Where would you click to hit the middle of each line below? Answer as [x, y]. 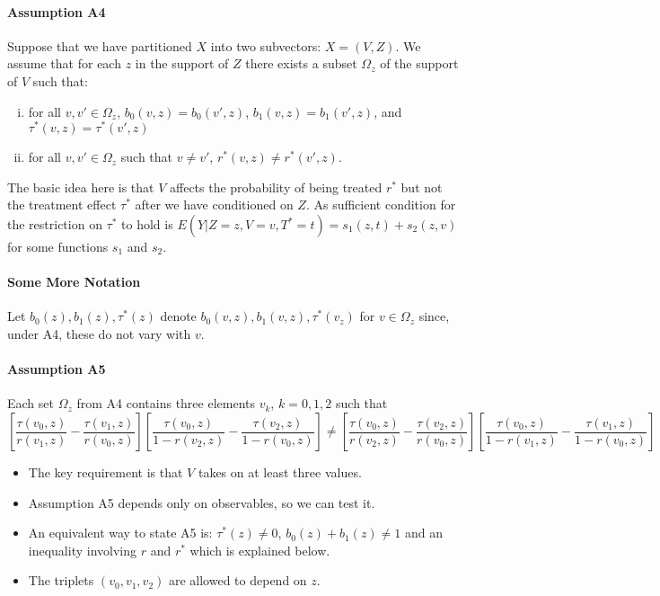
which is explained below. [260, 550]
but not [422, 187]
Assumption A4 [57, 11]
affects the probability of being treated [276, 187]
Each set [31, 403]
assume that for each [64, 63]
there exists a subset [301, 63]
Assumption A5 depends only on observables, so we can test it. [202, 502]
